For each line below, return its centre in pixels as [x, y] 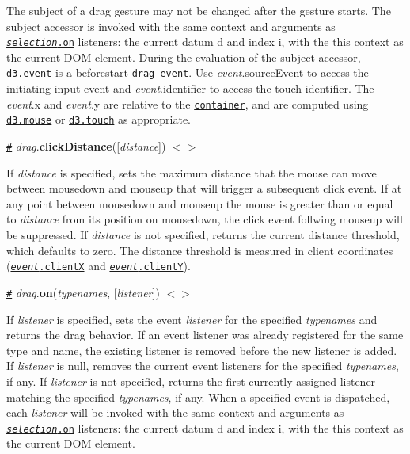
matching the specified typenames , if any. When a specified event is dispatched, [198, 397]
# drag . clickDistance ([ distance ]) [86, 146]
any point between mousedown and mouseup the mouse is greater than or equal [200, 203]
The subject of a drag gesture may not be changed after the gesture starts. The [199, 10]
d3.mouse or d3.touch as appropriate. [99, 119]
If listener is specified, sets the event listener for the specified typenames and [192, 319]
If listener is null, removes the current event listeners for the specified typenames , [203, 366]
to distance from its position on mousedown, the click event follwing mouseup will [205, 219]
